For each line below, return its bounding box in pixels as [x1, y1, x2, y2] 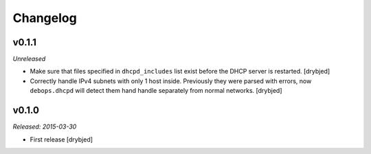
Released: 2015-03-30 [12, 122, 77, 131]
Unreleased [12, 55, 46, 63]
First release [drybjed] [30, 135, 93, 144]
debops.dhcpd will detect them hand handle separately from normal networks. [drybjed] [30, 87, 282, 95]
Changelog [12, 10, 77, 25]
